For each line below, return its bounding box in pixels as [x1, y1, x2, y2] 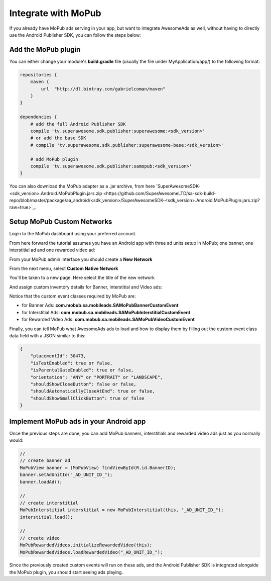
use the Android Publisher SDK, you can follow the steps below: [9, 32, 142, 38]
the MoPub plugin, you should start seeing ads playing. [9, 569, 123, 575]
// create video [20, 535, 60, 541]
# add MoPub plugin [30, 156, 79, 162]
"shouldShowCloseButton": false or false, [30, 381, 137, 387]
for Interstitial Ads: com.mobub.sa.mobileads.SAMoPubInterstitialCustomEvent [22, 309, 191, 315]
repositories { [20, 72, 57, 77]
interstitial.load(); [20, 514, 73, 520]
